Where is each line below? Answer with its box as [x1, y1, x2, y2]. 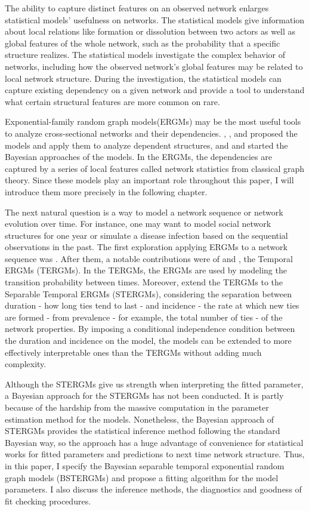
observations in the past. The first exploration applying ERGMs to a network [5, 241, 288, 253]
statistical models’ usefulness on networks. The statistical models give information [5, 13, 305, 26]
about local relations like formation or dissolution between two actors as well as [5, 25, 296, 38]
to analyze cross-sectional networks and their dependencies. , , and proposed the [5, 127, 298, 139]
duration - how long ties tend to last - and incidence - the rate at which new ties [5, 299, 299, 312]
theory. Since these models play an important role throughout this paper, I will [5, 174, 294, 186]
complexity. [5, 358, 47, 370]
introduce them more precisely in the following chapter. [5, 185, 208, 198]
